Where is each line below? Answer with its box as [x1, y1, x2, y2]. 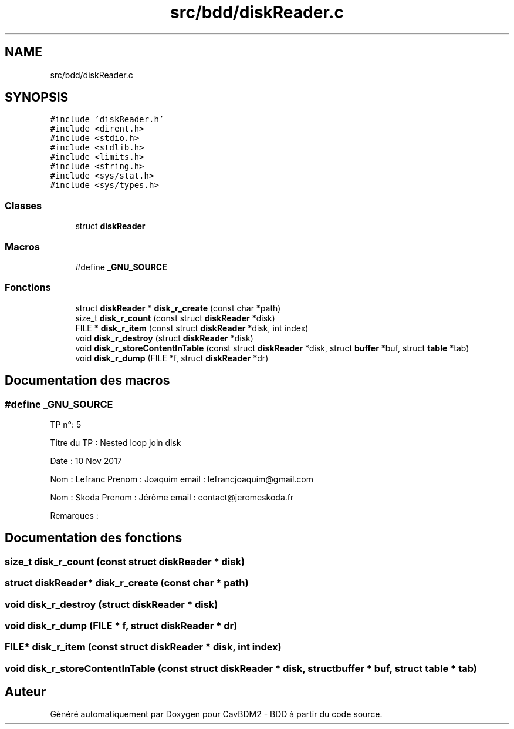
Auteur [5, 684, 46, 700]
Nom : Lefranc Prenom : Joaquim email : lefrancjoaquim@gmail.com [50, 473, 314, 484]
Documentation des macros [5, 373, 170, 388]
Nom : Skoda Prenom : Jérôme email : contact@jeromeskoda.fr [50, 492, 294, 502]
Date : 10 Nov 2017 [50, 455, 122, 466]
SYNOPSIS [5, 90, 69, 105]
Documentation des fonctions [5, 530, 182, 546]
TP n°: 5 [50, 419, 82, 429]
